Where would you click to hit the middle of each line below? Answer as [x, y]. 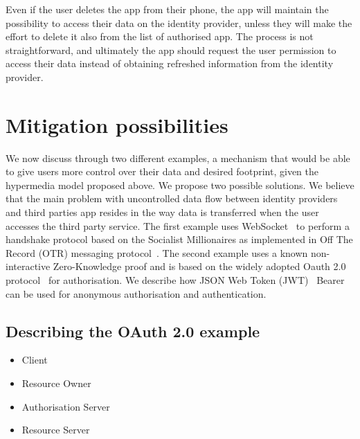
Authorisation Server [66, 406]
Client [35, 360]
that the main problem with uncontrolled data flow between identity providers [172, 198]
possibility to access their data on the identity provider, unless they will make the [179, 23]
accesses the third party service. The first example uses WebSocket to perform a [178, 225]
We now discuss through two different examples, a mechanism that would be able [178, 158]
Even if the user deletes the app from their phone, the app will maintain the [167, 9]
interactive [28, 266]
